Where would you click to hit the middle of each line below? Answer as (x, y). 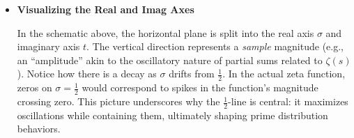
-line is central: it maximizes (288, 101)
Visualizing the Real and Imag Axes (106, 9)
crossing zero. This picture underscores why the (118, 101)
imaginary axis (48, 46)
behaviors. (39, 129)
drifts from (192, 74)
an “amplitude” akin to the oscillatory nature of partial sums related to (170, 60)
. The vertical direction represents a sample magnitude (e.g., (215, 46)
